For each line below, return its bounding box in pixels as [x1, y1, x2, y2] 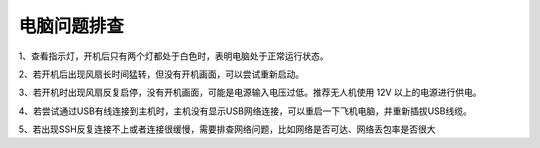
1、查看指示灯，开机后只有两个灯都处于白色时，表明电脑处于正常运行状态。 [18, 50, 329, 62]
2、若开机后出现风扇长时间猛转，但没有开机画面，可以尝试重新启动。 [18, 68, 305, 80]
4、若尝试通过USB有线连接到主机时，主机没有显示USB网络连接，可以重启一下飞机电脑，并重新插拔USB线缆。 [18, 105, 472, 117]
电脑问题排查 [18, 15, 125, 37]
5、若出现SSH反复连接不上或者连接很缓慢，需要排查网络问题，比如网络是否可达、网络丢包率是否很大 [18, 123, 436, 135]
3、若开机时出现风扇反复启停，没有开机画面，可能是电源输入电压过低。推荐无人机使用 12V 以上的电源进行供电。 [18, 86, 482, 99]
